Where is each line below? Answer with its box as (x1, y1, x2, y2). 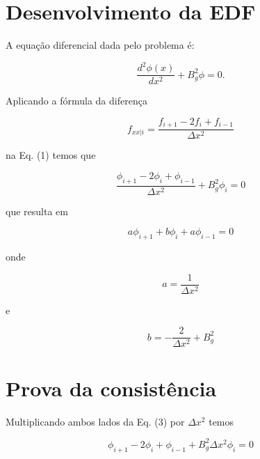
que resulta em (6, 203, 68, 218)
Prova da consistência (6, 373, 217, 402)
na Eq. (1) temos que (6, 148, 96, 162)
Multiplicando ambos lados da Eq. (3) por (6, 414, 185, 428)
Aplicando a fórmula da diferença (6, 93, 147, 108)
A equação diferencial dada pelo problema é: (6, 38, 195, 52)
